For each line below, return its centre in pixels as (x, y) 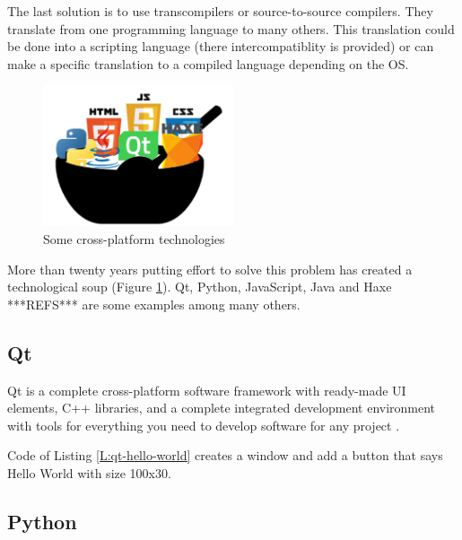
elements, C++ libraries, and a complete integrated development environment (222, 408)
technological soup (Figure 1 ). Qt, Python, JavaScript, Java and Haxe (200, 287)
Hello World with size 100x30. (89, 473)
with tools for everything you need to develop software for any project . (204, 425)
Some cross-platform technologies (134, 239)
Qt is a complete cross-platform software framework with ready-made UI (207, 390)
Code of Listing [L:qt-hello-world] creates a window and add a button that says (225, 455)
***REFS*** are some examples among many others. (154, 304)
